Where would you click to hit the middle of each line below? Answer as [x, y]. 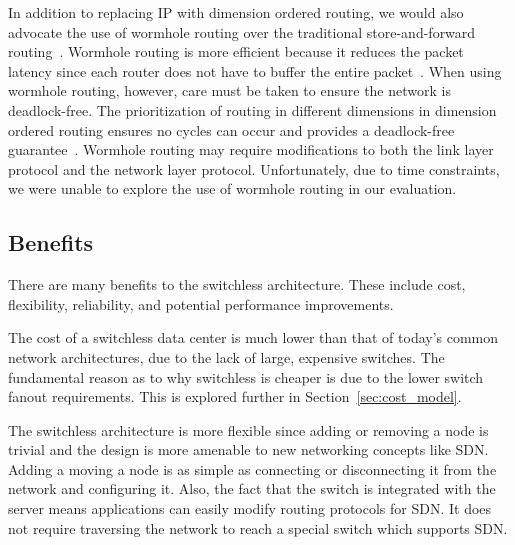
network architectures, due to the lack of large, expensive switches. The [226, 356]
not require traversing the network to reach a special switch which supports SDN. [258, 527]
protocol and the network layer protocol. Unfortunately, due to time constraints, [254, 168]
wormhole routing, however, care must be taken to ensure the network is [229, 90]
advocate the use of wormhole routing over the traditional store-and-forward [242, 31]
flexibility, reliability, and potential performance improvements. [201, 303]
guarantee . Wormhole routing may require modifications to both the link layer [251, 149]
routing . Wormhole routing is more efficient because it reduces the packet [236, 51]
